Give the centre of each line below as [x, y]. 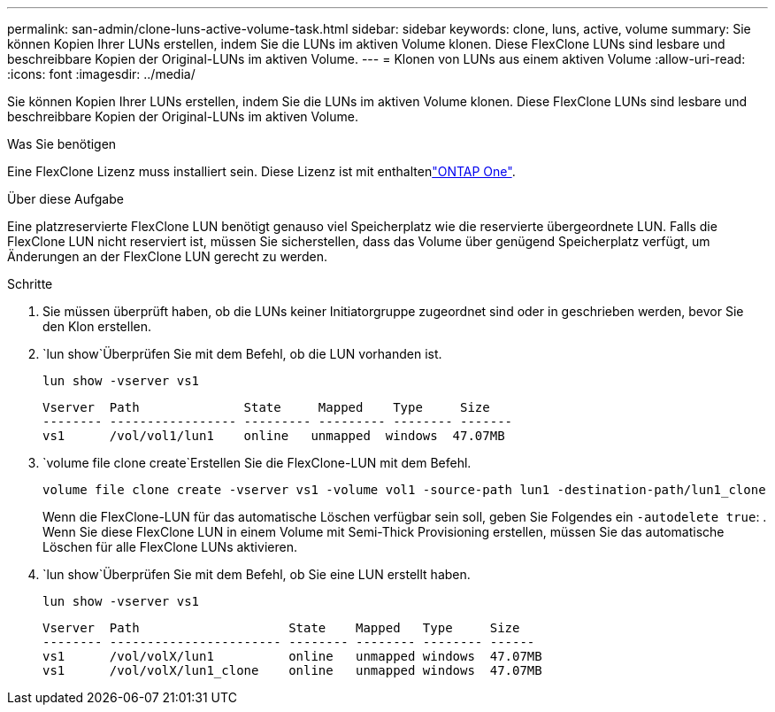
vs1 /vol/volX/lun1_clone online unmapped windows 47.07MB [292, 670]
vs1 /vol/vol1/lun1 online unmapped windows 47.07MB [274, 436]
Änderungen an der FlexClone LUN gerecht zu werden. [167, 256]
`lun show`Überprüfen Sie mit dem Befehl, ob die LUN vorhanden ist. [242, 354]
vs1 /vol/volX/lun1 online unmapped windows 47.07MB [292, 656]
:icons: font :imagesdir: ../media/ [101, 74]
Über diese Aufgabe [65, 199]
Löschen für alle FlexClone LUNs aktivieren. [170, 547]
